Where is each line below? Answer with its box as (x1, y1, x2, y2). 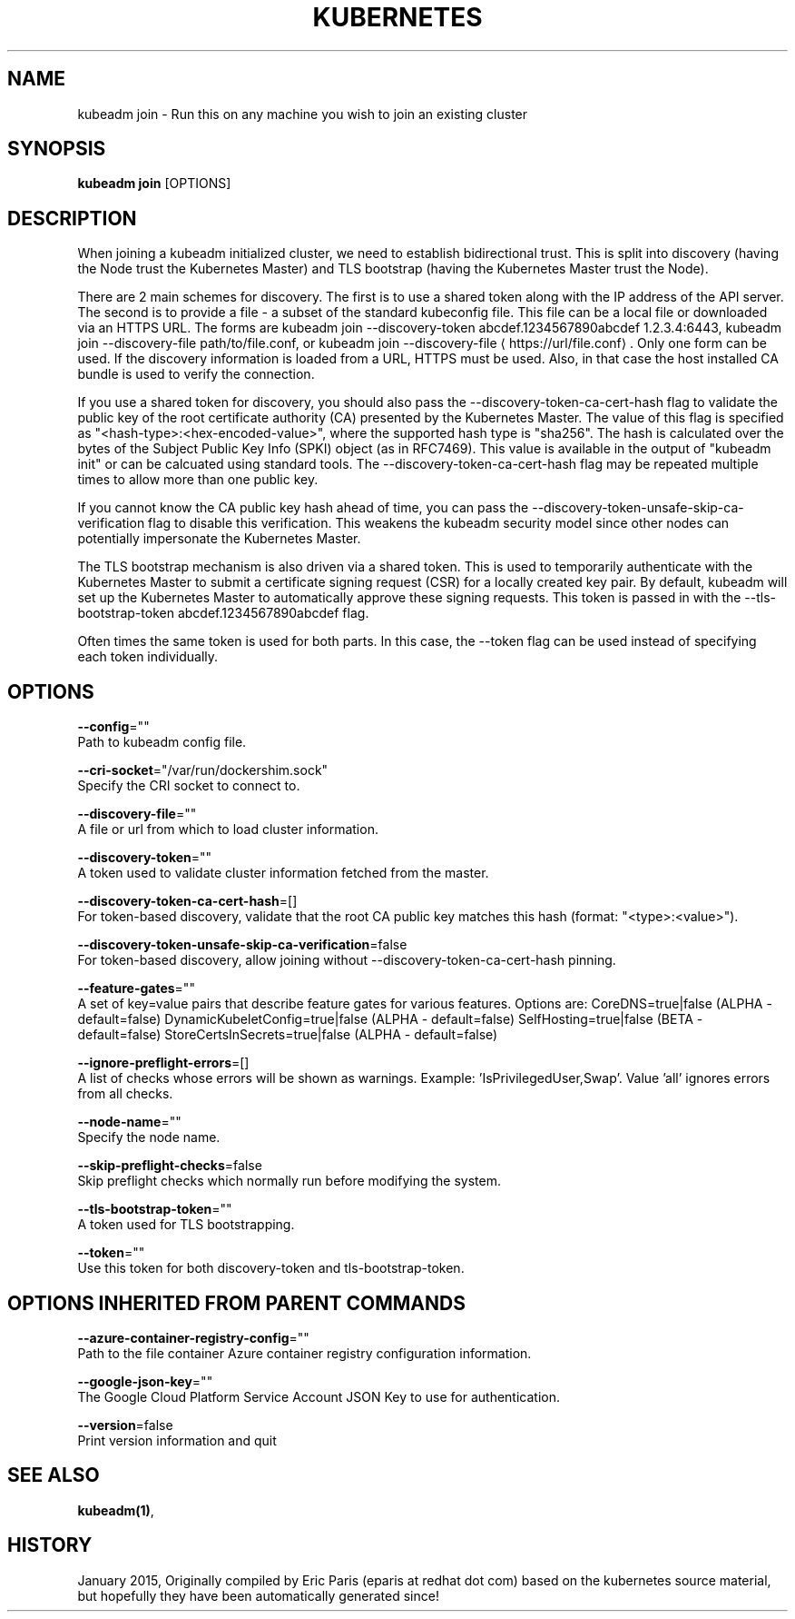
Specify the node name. (77, 1129, 221, 1146)
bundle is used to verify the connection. (77, 366, 315, 382)
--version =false (77, 1416, 173, 1433)
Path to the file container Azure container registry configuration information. (77, 1345, 532, 1361)
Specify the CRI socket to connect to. (77, 778, 300, 794)
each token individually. (77, 649, 219, 665)
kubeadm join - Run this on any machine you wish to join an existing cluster (77, 105, 528, 122)
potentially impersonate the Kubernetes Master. (77, 531, 361, 547)
